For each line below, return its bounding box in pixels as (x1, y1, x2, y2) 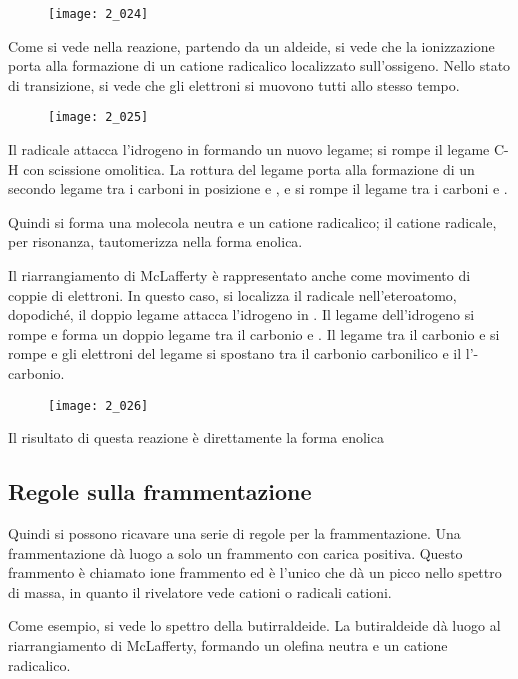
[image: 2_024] (48, 7, 149, 21)
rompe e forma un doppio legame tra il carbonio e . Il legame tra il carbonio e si (8, 323, 500, 344)
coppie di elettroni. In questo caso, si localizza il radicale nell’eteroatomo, (8, 284, 457, 305)
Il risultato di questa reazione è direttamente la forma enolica (8, 427, 384, 448)
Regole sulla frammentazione (8, 476, 312, 507)
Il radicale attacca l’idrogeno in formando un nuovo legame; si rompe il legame (8, 139, 490, 160)
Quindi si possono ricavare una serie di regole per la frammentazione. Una (8, 523, 461, 544)
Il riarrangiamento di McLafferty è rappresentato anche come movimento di (8, 265, 471, 286)
